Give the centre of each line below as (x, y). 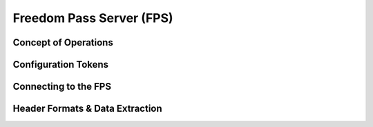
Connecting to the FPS (62, 87)
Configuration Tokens (61, 65)
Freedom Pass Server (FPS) (93, 18)
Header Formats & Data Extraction (87, 109)
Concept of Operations (63, 42)
